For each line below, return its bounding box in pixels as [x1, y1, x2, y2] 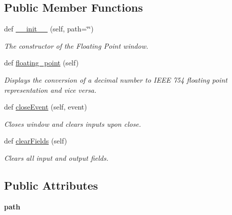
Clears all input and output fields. [4, 152, 108, 163]
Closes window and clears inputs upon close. [4, 118, 141, 129]
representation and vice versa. [4, 84, 97, 95]
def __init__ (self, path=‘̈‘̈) [4, 23, 94, 34]
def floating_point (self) [4, 57, 79, 68]
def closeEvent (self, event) [4, 101, 87, 112]
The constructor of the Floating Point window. [4, 40, 148, 51]
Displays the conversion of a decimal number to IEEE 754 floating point [4, 74, 227, 85]
